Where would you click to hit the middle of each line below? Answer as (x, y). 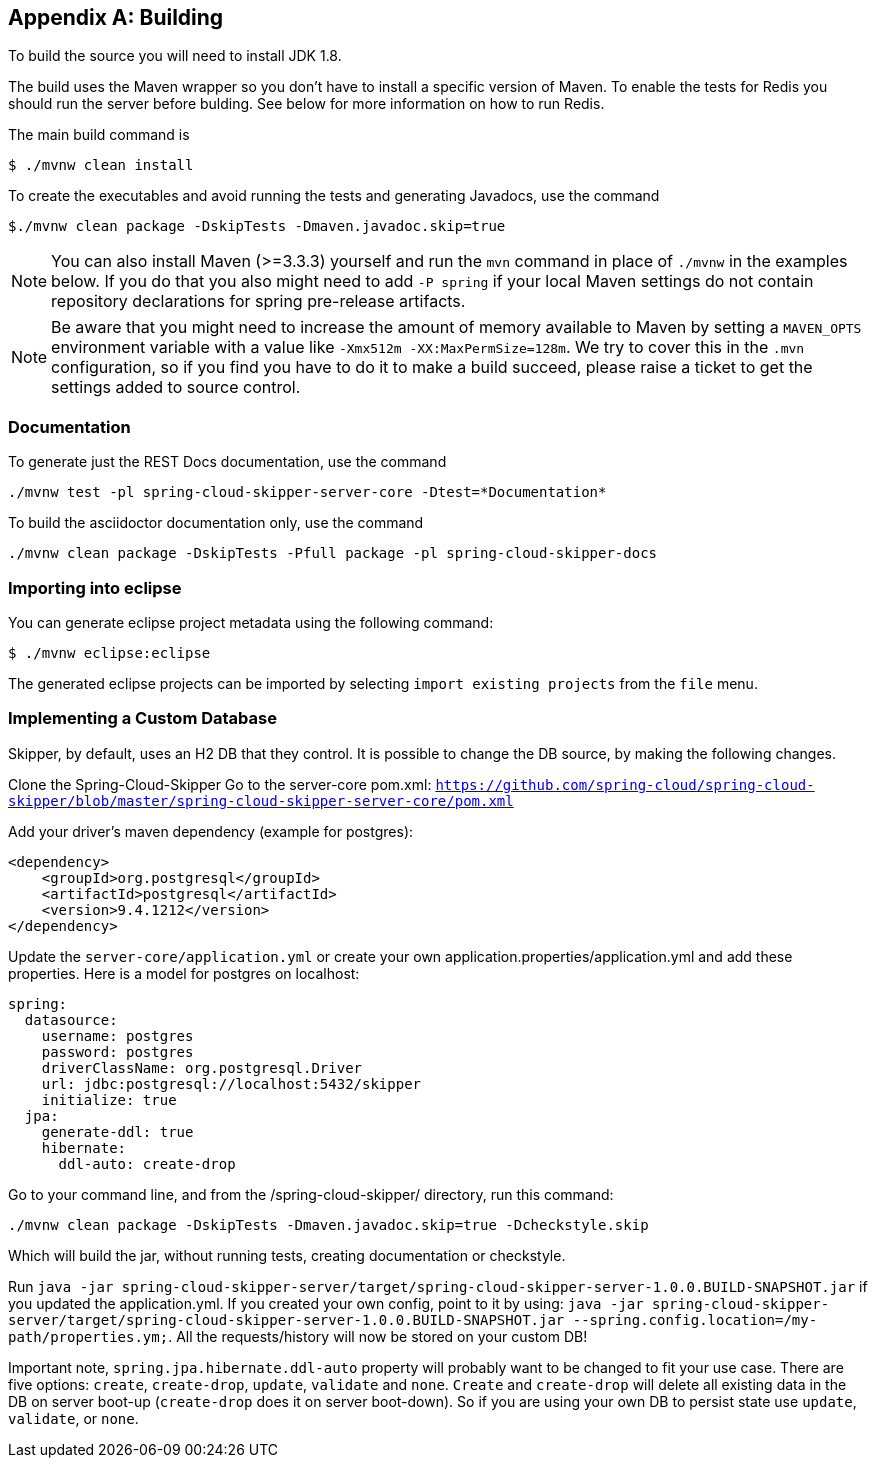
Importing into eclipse (95, 587)
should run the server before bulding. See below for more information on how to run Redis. (306, 104)
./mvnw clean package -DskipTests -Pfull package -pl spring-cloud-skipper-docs (333, 553)
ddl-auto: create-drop (147, 1163)
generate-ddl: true (117, 1131)
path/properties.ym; (88, 1336)
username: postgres (117, 1035)
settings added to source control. (176, 387)
